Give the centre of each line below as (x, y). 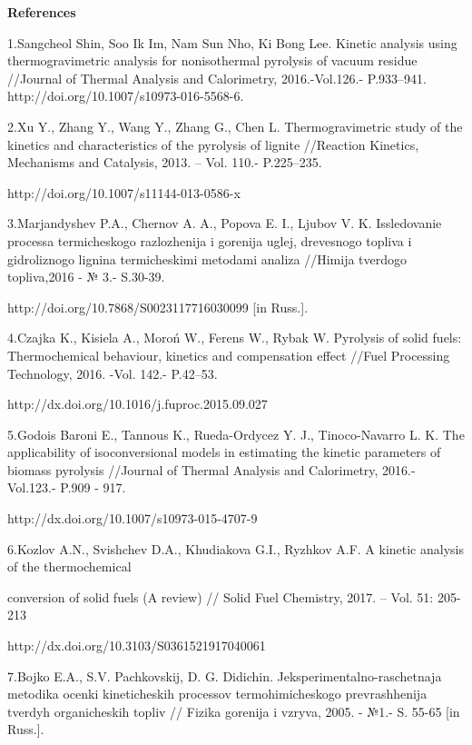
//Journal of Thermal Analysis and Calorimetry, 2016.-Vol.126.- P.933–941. (217, 78)
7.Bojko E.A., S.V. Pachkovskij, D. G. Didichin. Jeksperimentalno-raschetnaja (225, 675)
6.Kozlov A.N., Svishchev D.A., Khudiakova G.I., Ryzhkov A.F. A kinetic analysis (236, 548)
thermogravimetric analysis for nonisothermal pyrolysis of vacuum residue (212, 60)
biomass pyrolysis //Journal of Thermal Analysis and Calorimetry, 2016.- (211, 469)
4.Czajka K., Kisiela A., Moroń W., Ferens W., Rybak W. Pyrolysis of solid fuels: (235, 338)
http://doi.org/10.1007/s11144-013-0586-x (124, 192)
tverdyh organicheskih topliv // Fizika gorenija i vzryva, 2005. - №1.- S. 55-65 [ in (234, 711)
